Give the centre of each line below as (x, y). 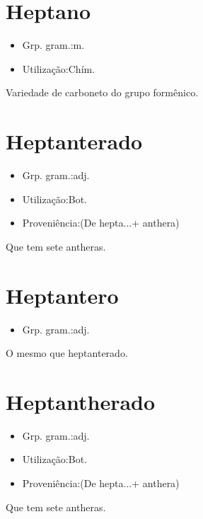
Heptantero (62, 295)
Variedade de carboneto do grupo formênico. (102, 92)
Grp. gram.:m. (53, 45)
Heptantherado (81, 401)
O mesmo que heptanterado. (67, 353)
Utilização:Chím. (59, 68)
